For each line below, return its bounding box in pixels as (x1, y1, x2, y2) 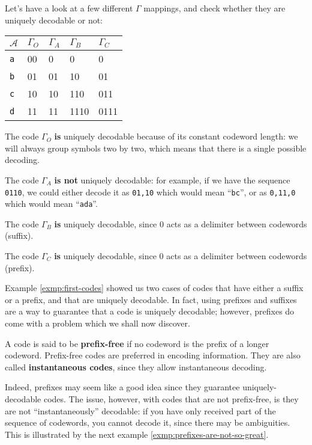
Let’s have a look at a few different (5, 2, 133, 14)
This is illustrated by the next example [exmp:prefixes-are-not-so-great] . (5, 428, 269, 440)
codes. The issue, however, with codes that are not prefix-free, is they (43, 392, 299, 405)
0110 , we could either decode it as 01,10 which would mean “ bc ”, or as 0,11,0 (5, 185, 296, 198)
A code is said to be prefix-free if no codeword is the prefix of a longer (5, 337, 269, 349)
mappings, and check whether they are (143, 2, 286, 14)
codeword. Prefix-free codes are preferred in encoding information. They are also (5, 349, 301, 361)
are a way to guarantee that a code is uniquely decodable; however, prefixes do (5, 305, 295, 318)
